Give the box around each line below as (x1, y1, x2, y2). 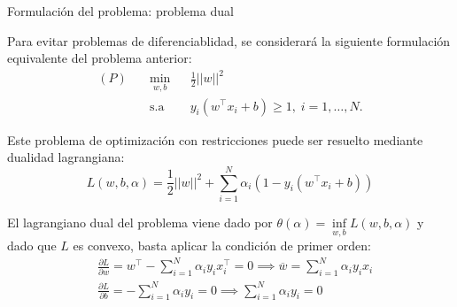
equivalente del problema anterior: (7, 49, 192, 67)
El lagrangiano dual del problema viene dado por (7, 212, 273, 231)
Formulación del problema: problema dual (7, 2, 234, 19)
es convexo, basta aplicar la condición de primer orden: (73, 236, 371, 255)
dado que (7, 236, 57, 255)
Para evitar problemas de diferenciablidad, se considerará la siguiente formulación (7, 31, 451, 50)
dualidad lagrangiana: (7, 148, 125, 166)
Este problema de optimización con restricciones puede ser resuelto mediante (7, 130, 423, 149)
